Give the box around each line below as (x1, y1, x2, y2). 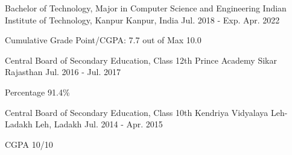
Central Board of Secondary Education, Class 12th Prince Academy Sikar (5, 53, 277, 66)
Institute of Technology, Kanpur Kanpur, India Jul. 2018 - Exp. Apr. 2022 (5, 13, 280, 26)
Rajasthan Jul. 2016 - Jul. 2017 (5, 65, 121, 78)
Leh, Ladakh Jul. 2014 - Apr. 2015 (35, 118, 163, 130)
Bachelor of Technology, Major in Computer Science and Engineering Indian (5, 2, 287, 14)
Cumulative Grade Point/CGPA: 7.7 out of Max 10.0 (5, 34, 202, 46)
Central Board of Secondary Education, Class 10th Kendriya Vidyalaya (5, 106, 268, 118)
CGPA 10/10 (5, 138, 53, 150)
